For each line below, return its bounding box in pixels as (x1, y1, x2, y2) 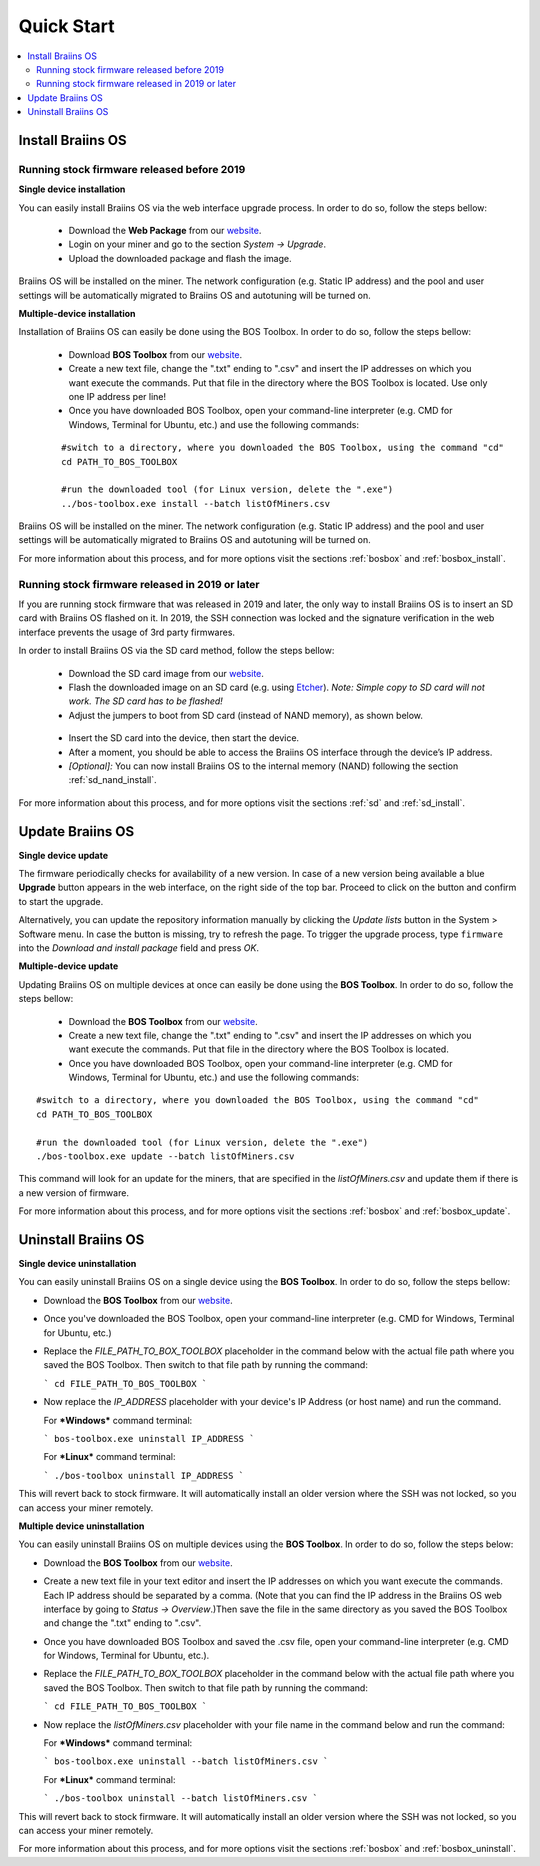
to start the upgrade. (18, 895, 104, 907)
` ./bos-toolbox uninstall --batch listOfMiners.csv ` (43, 1793, 319, 1804)
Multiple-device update (18, 960, 119, 972)
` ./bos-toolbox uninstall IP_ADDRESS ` (43, 1470, 245, 1481)
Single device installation (18, 183, 126, 195)
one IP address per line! (68, 390, 167, 402)
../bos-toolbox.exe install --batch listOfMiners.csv (61, 498, 330, 509)
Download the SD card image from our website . (68, 667, 265, 679)
